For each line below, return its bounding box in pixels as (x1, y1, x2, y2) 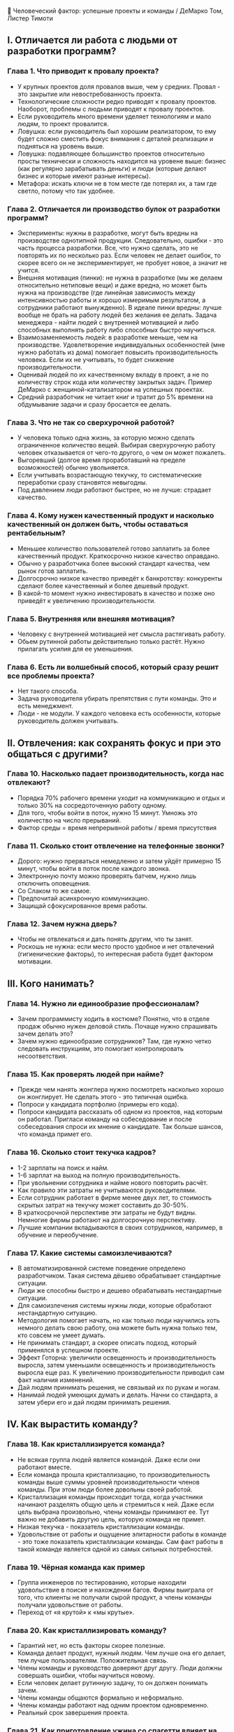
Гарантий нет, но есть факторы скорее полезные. (17, 1642, 166, 1650)
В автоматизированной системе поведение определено (17, 1264, 187, 1273)
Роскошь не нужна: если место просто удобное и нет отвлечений (17, 942, 214, 951)
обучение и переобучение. (17, 1231, 99, 1239)
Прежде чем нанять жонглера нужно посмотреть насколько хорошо (17, 1085, 224, 1094)
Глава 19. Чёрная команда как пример (7, 1562, 145, 1572)
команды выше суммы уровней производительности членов (17, 1477, 200, 1486)
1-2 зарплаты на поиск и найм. (17, 1163, 110, 1172)
